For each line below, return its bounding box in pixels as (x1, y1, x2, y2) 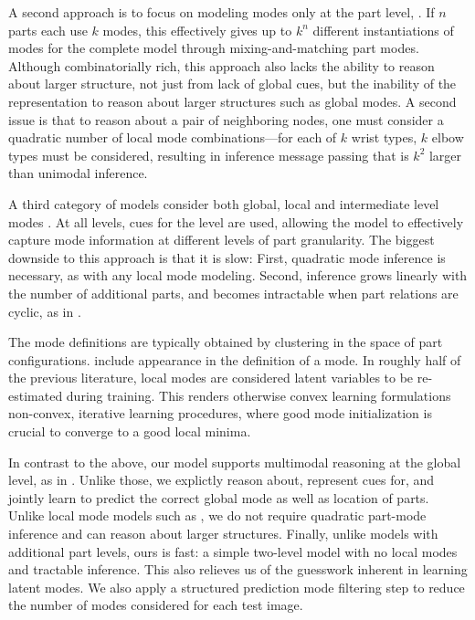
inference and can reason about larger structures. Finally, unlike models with (8, 524, 438, 543)
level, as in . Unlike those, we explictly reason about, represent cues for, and (8, 470, 435, 489)
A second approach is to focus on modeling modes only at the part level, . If (8, 3, 435, 21)
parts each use (8, 20, 88, 39)
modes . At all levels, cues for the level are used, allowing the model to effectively (8, 212, 464, 231)
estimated (8, 385, 63, 405)
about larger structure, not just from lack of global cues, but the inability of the (8, 74, 457, 93)
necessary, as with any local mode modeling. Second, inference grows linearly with (8, 266, 468, 285)
